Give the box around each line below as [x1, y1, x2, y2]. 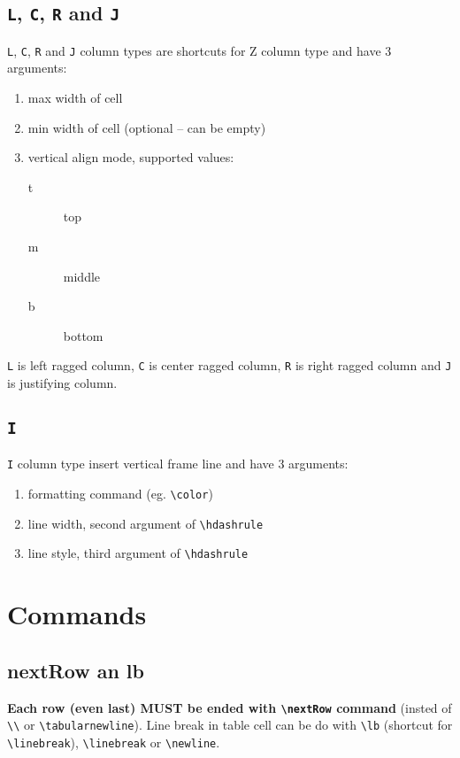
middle [63, 267, 101, 285]
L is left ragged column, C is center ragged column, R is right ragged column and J [7, 356, 452, 375]
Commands [7, 596, 147, 632]
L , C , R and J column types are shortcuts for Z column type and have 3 [7, 41, 392, 59]
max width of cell [27, 89, 123, 107]
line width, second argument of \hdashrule [27, 514, 264, 532]
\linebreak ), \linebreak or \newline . [7, 732, 220, 751]
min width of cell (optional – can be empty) [27, 118, 266, 136]
